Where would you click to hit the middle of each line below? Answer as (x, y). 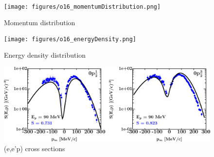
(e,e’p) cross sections (35, 148)
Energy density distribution (45, 55)
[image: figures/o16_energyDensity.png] (70, 39)
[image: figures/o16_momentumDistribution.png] (82, 7)
